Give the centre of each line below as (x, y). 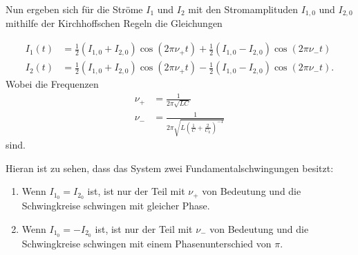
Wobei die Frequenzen (52, 84)
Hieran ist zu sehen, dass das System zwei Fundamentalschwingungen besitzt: (170, 168)
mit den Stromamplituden (243, 9)
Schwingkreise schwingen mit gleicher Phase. (116, 206)
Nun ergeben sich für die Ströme (74, 9)
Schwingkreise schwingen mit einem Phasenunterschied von (147, 243)
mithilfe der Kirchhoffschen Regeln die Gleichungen (114, 23)
